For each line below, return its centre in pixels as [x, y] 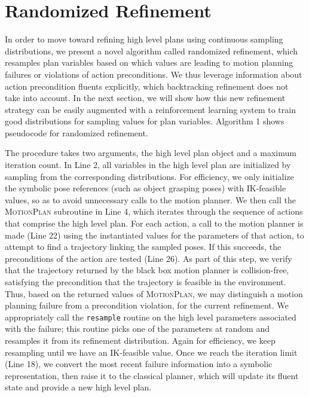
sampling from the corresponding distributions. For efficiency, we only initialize [149, 176]
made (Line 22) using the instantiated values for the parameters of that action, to [154, 235]
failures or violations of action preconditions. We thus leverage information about [154, 74]
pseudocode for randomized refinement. [77, 132]
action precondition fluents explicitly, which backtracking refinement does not [147, 86]
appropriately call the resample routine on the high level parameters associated [151, 317]
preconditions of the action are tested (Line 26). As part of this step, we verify [149, 258]
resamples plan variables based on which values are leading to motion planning [149, 62]
